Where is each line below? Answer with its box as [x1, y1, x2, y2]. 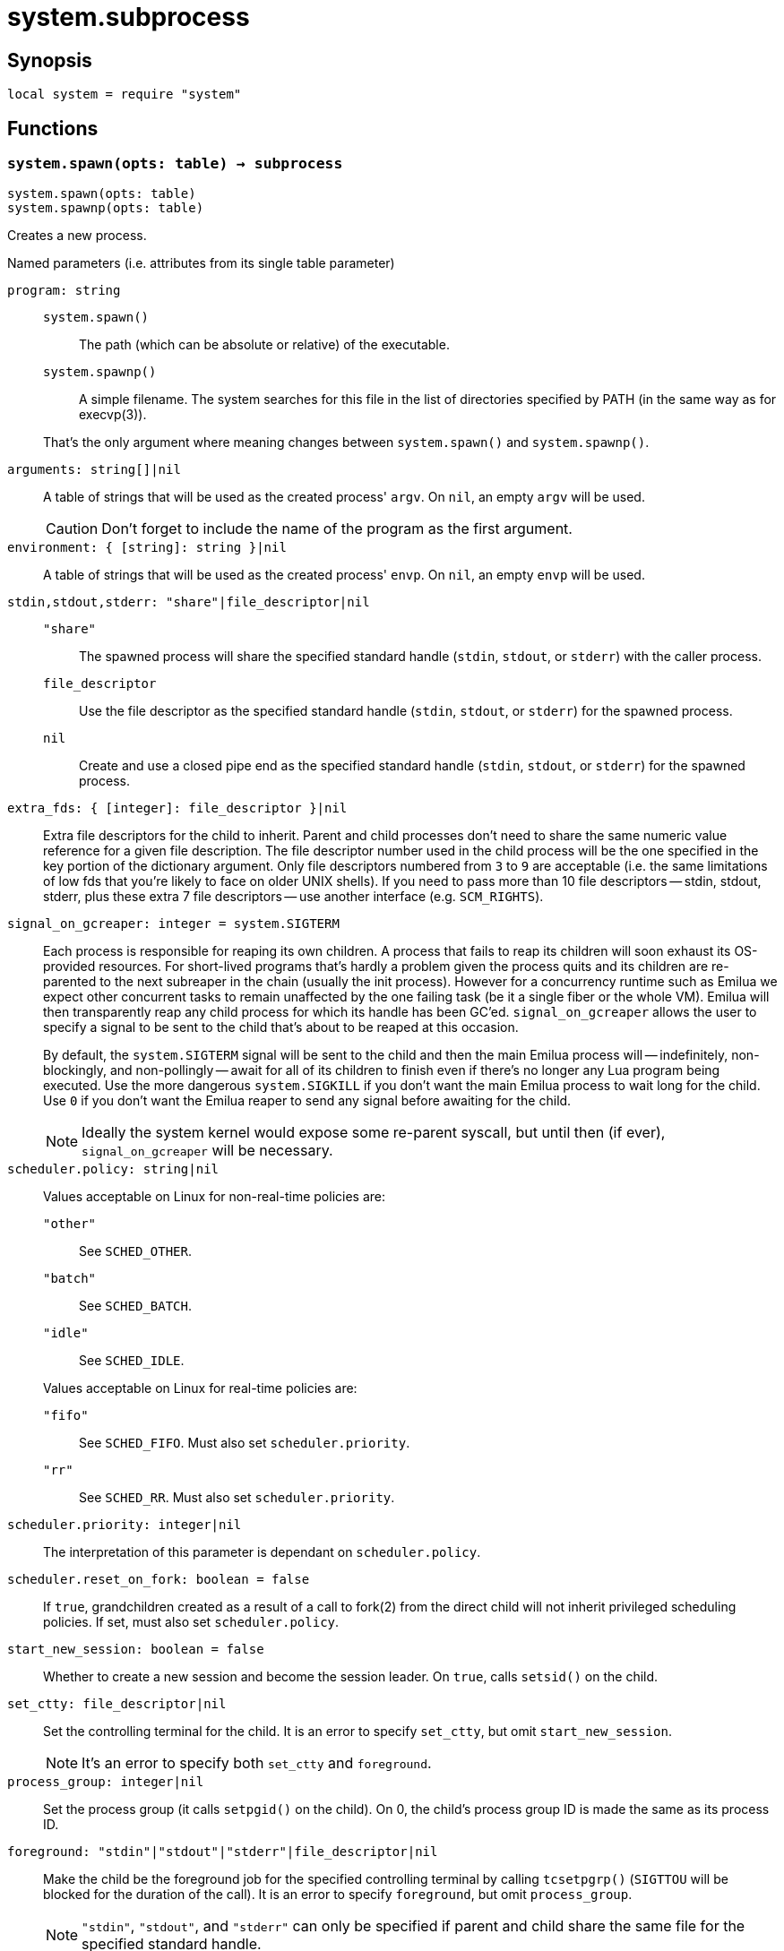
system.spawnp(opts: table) [7, 201, 204, 216]
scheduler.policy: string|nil [7, 1162, 220, 1177]
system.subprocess [7, 2, 250, 32]
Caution [46, 520, 99, 538]
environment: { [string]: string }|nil [7, 540, 287, 555]
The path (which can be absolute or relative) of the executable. [79, 337, 450, 353]
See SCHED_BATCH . [79, 1298, 193, 1314]
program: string [7, 283, 121, 298]
